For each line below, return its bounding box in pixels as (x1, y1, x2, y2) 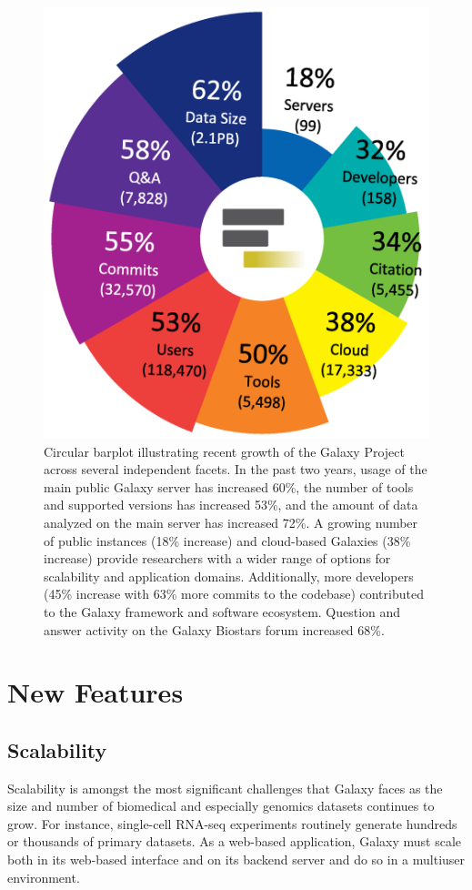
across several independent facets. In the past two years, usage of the (44, 460, 427, 479)
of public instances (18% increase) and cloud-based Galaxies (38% (44, 531, 411, 550)
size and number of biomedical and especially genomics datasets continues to (7, 796, 435, 815)
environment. (7, 867, 80, 886)
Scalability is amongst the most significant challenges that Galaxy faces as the (7, 778, 443, 797)
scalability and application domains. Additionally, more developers (44, 566, 414, 585)
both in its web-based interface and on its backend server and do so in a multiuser (7, 850, 466, 869)
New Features (7, 673, 184, 711)
